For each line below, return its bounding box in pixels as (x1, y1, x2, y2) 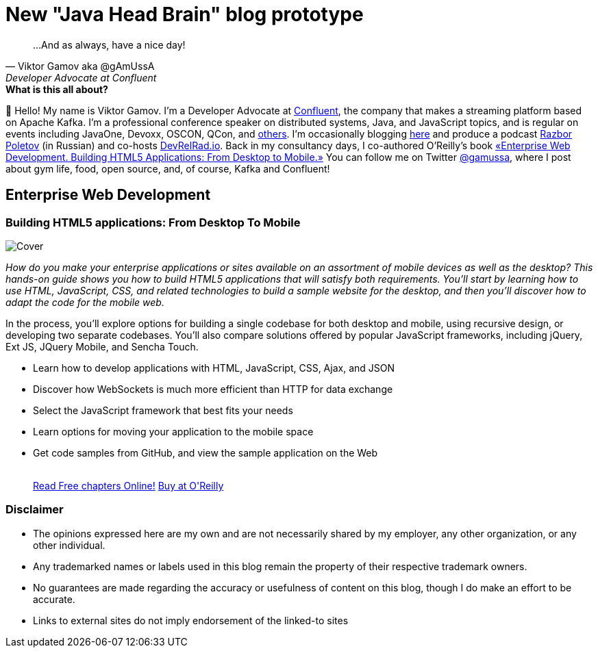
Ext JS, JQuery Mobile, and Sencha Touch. (5, 340, 199, 353)
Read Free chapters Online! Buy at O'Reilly (33, 479, 224, 491)
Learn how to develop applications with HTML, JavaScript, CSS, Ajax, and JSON (33, 361, 395, 374)
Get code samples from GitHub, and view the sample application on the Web (33, 446, 378, 459)
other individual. (33, 539, 105, 551)
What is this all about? (5, 83, 108, 95)
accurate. (33, 593, 75, 605)
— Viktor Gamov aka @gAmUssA (5, 60, 155, 72)
